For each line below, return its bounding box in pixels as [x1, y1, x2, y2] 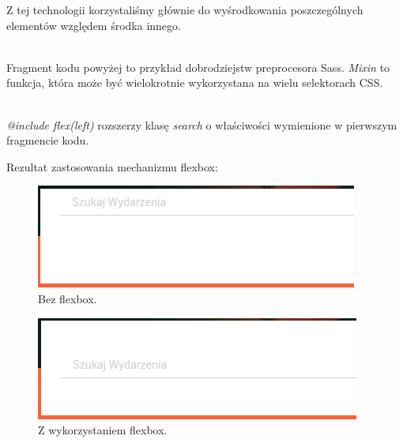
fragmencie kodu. [6, 132, 89, 148]
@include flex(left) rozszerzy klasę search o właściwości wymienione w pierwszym [6, 116, 397, 133]
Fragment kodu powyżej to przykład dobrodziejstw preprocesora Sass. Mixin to [6, 58, 390, 75]
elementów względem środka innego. [6, 17, 181, 33]
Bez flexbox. [38, 290, 97, 306]
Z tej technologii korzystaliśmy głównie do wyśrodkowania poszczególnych [6, 2, 363, 17]
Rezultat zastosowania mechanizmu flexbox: [6, 158, 218, 175]
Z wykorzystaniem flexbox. [38, 422, 168, 438]
